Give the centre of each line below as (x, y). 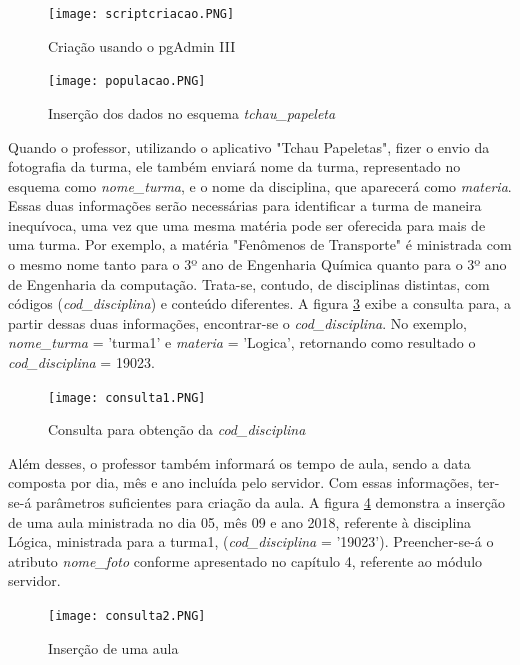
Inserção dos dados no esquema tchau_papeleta (192, 112)
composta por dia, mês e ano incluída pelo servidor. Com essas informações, (240, 482)
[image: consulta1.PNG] (127, 397)
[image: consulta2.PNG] (127, 616)
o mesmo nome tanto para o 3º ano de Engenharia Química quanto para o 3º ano (257, 264)
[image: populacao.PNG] (127, 81)
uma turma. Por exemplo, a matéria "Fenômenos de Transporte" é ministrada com (260, 244)
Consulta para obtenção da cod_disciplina (177, 429)
